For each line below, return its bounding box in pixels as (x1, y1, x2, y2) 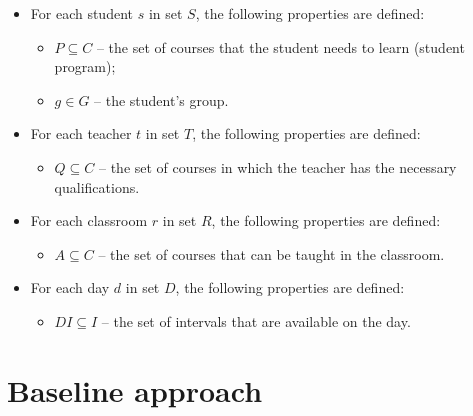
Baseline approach (7, 369, 263, 410)
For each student (30, 3, 133, 23)
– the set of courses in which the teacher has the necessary (99, 156, 457, 177)
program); (54, 56, 116, 77)
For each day (30, 277, 110, 298)
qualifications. (54, 176, 140, 197)
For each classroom (30, 210, 148, 231)
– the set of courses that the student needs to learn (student (96, 36, 465, 57)
